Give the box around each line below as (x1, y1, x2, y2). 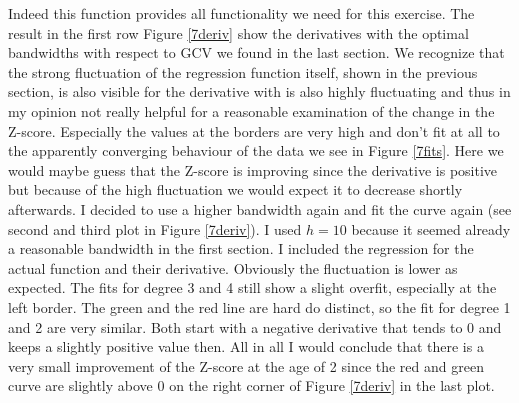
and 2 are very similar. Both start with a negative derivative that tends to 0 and (8, 316, 502, 337)
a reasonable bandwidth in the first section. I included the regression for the (8, 238, 474, 259)
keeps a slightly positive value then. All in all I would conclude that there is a (8, 336, 484, 357)
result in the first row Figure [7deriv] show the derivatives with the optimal (8, 22, 469, 43)
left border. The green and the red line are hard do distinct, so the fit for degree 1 (8, 296, 511, 317)
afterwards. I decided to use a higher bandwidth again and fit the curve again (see (8, 198, 512, 219)
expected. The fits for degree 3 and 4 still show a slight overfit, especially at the (8, 277, 497, 298)
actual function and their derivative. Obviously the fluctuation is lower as (8, 257, 458, 278)
